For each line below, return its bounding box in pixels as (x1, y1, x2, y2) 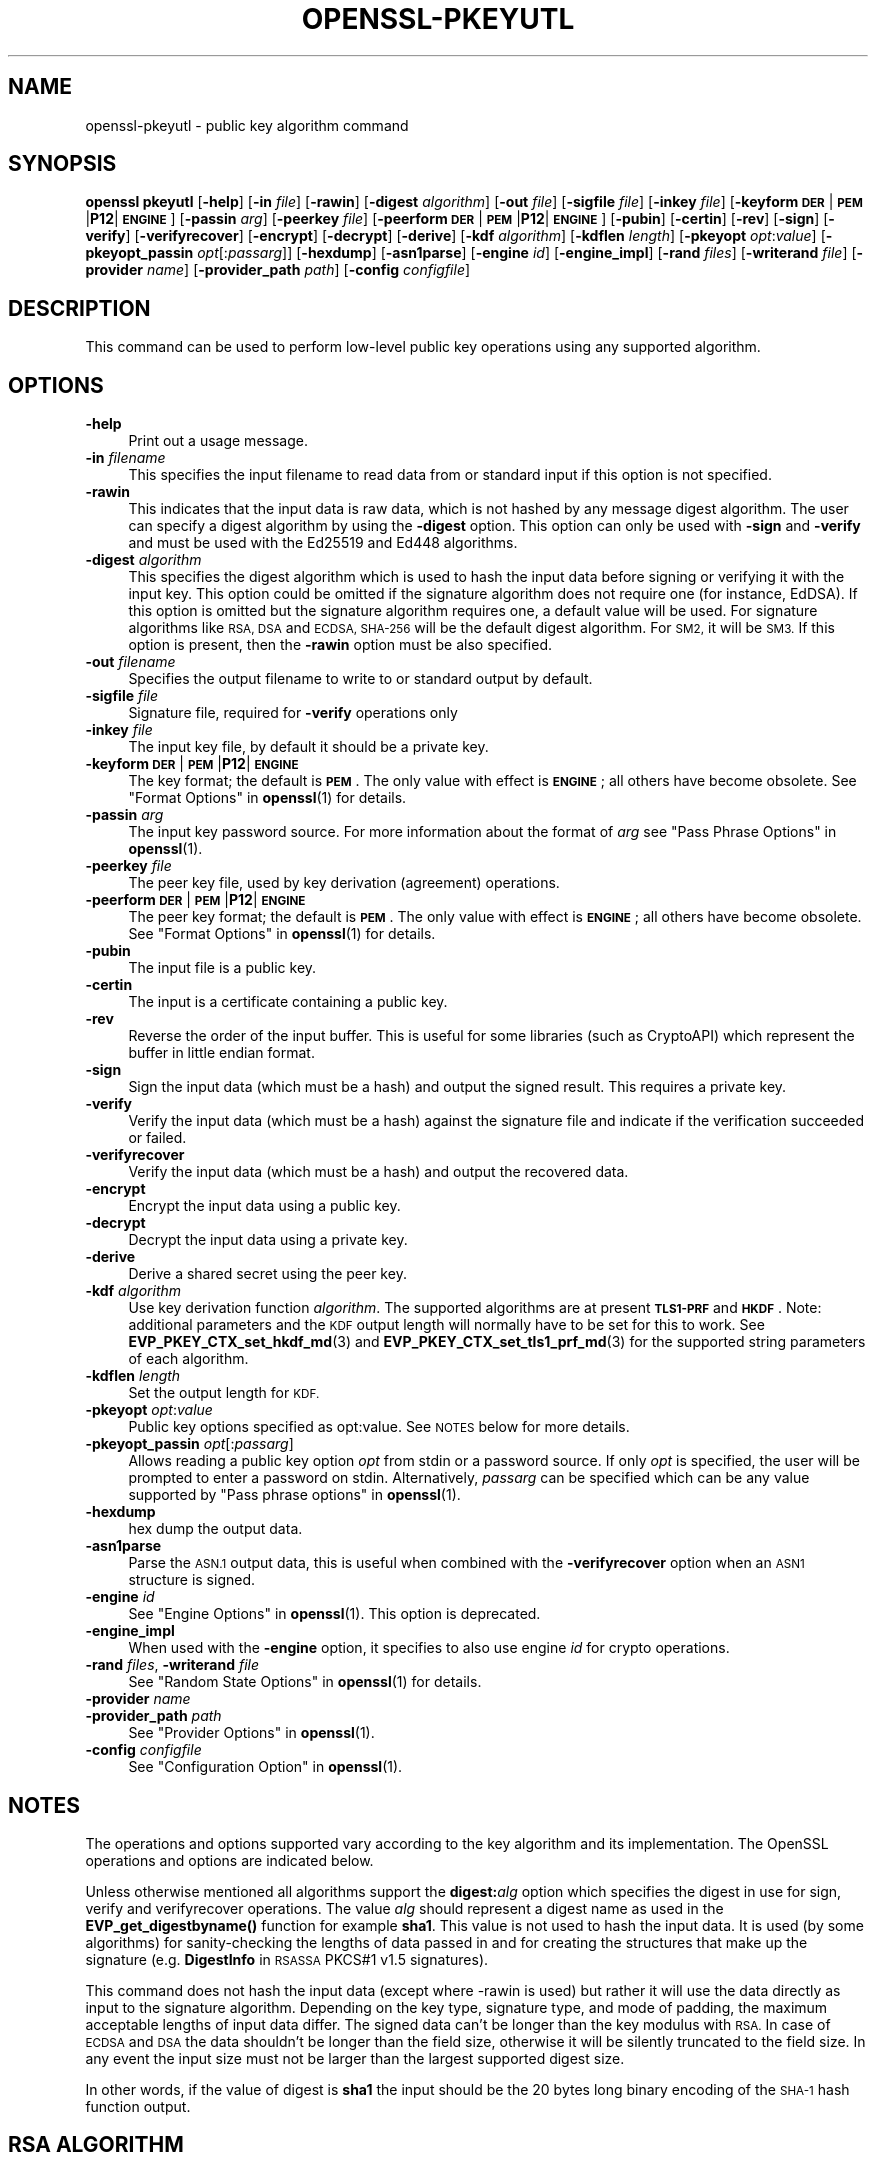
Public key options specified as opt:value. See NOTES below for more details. (128, 1418, 630, 1436)
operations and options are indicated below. (85, 1851, 374, 1869)
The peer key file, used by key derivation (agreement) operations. (128, 874, 560, 892)
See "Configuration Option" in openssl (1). (128, 1758, 403, 1776)
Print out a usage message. (128, 432, 308, 450)
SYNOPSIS (8, 151, 117, 177)
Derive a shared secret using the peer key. (128, 1265, 407, 1283)
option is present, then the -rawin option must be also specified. (128, 636, 553, 654)
